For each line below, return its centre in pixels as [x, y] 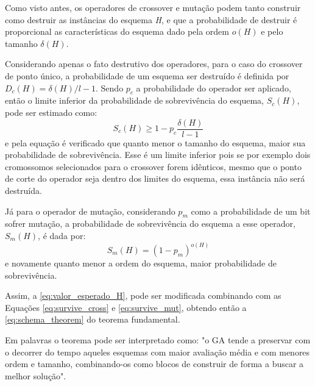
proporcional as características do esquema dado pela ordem [117, 31]
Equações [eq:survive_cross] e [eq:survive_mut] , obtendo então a [126, 307]
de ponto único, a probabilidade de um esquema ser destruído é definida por [147, 75]
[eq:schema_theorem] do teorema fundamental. [93, 319]
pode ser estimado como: [51, 112]
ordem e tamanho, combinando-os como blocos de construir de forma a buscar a [154, 364]
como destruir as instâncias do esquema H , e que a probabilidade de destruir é [151, 19]
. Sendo [110, 88]
